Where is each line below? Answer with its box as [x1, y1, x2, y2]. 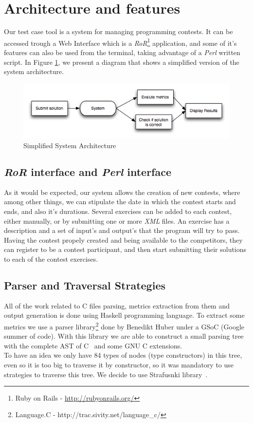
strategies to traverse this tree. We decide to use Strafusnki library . [4, 369, 208, 379]
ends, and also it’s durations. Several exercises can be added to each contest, [4, 206, 232, 216]
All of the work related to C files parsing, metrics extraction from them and [4, 300, 230, 310]
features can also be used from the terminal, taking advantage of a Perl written [4, 47, 240, 57]
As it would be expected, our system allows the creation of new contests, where [4, 187, 240, 197]
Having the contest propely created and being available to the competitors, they [4, 234, 243, 245]
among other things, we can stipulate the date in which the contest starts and [4, 196, 236, 207]
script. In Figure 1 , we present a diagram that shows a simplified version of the [4, 57, 239, 67]
